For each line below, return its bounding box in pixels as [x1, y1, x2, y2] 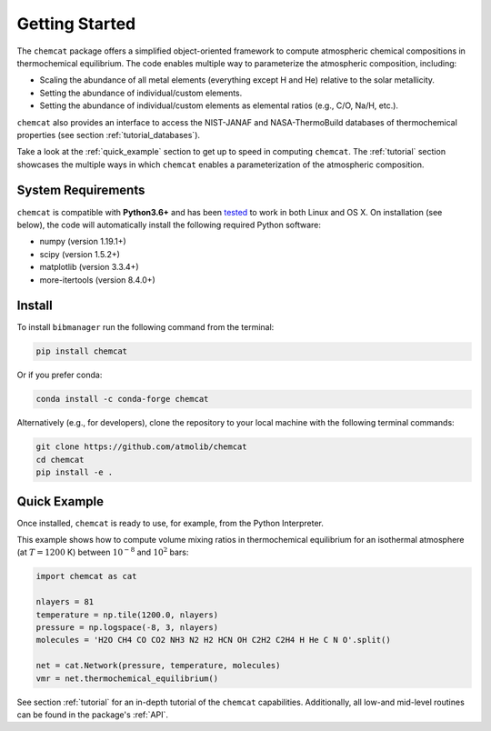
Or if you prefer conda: [16, 369, 103, 381]
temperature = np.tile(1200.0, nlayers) [35, 609, 218, 620]
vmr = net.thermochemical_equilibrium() [35, 673, 218, 684]
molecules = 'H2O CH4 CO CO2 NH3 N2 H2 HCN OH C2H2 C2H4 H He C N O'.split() [35, 635, 391, 646]
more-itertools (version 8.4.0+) [39, 274, 156, 285]
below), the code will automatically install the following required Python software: [16, 219, 322, 230]
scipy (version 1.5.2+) [39, 248, 120, 259]
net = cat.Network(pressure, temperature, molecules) [35, 660, 281, 671]
